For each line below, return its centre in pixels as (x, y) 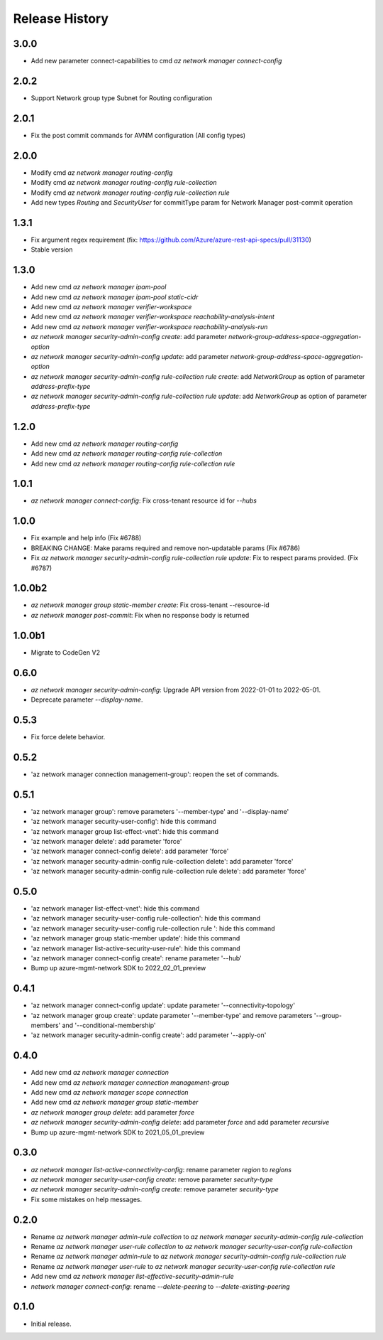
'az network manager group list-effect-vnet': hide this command (125, 831)
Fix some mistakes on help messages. (86, 1199)
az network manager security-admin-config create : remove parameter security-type (155, 1189)
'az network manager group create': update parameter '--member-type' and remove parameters (172, 1015)
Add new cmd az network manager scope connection (110, 1093)
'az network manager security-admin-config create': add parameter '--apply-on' (149, 1035)
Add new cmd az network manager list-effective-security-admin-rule (132, 1277)
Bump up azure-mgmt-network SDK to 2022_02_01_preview (118, 968)
